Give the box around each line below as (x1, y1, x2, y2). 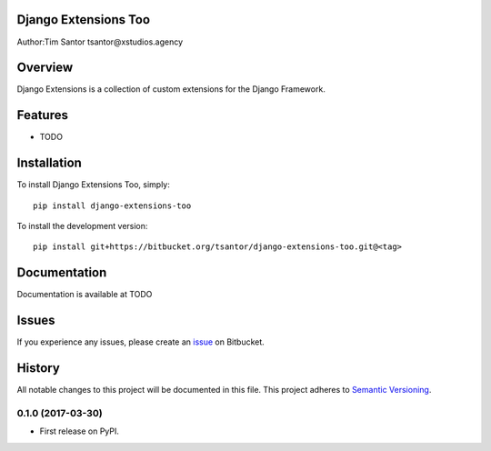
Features (16, 107, 68, 123)
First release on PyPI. (39, 426, 120, 436)
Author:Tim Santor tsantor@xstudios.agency (16, 36, 184, 47)
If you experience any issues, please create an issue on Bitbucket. (16, 336, 266, 347)
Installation (16, 155, 82, 171)
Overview (16, 60, 74, 75)
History (16, 360, 61, 376)
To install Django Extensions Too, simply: (16, 179, 170, 190)
